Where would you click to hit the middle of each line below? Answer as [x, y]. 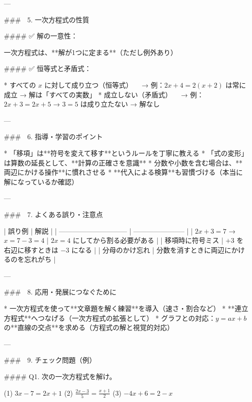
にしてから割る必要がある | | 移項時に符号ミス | [148, 240]
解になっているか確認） [41, 181]
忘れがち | [40, 259]
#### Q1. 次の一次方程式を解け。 [60, 376]
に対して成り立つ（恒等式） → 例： [104, 84]
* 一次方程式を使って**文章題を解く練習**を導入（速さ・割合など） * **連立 [126, 308]
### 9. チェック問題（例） [50, 360]
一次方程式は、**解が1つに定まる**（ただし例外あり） [91, 52]
